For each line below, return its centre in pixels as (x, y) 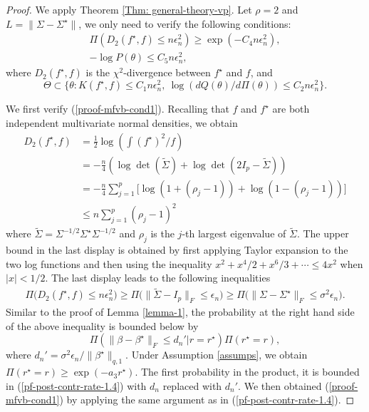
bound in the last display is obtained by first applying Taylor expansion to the (177, 250)
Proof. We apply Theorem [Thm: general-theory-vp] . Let (129, 9)
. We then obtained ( (284, 385)
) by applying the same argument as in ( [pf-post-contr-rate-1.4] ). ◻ (207, 400)
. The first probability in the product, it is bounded (247, 372)
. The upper (323, 233)
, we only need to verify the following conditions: (185, 23)
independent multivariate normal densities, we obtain (122, 123)
